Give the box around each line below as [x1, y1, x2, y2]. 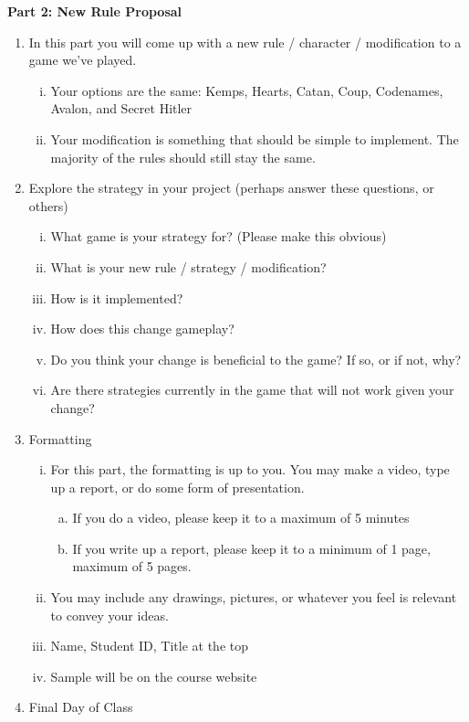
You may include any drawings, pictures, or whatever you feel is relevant [50, 588, 457, 607]
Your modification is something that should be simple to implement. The [50, 129, 459, 148]
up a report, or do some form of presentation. [50, 477, 305, 496]
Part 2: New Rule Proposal [7, 2, 182, 20]
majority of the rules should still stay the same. [50, 147, 316, 166]
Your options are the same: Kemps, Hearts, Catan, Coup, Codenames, [50, 80, 443, 100]
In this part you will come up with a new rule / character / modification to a [28, 32, 462, 51]
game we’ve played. [28, 50, 137, 69]
